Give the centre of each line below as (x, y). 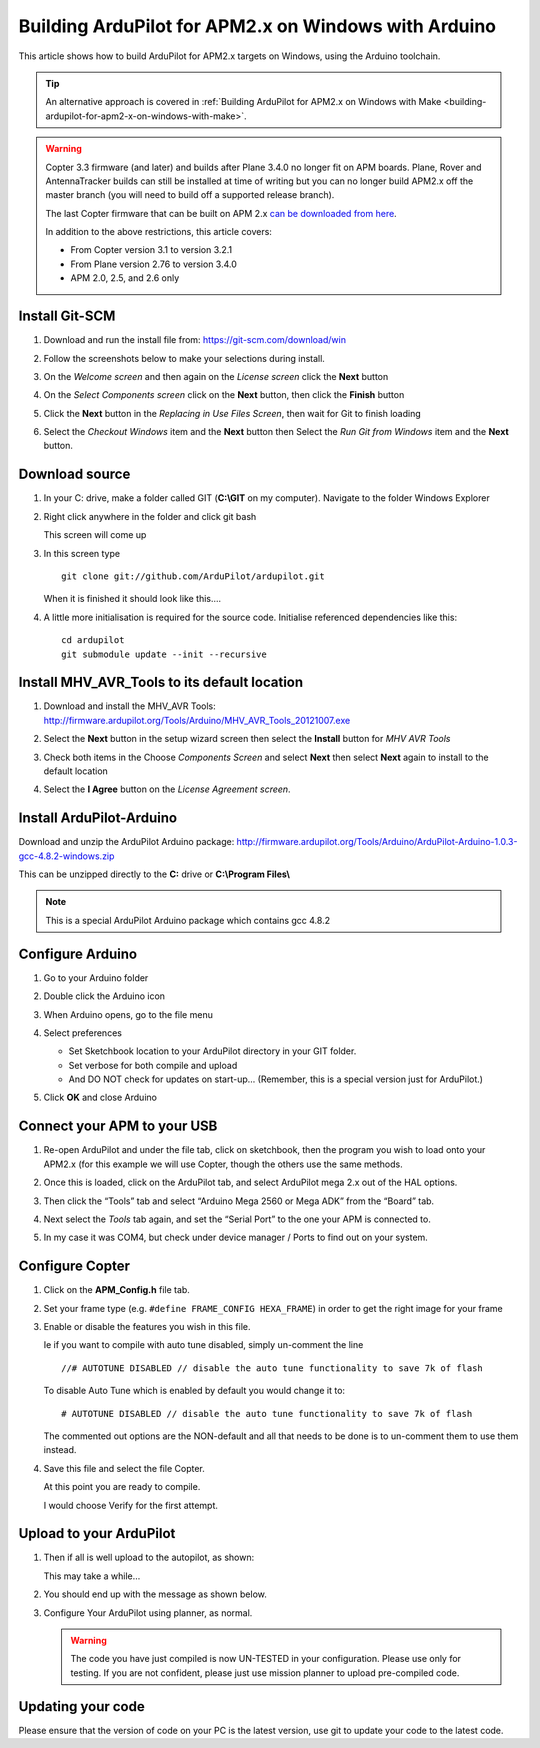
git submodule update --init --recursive (164, 654)
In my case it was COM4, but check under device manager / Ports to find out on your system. (236, 1237)
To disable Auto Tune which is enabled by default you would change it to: (194, 1391)
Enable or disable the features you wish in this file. (147, 1327)
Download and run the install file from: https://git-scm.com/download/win (195, 340)
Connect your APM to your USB (118, 1126)
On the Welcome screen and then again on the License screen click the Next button (216, 376)
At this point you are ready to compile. (122, 1487)
